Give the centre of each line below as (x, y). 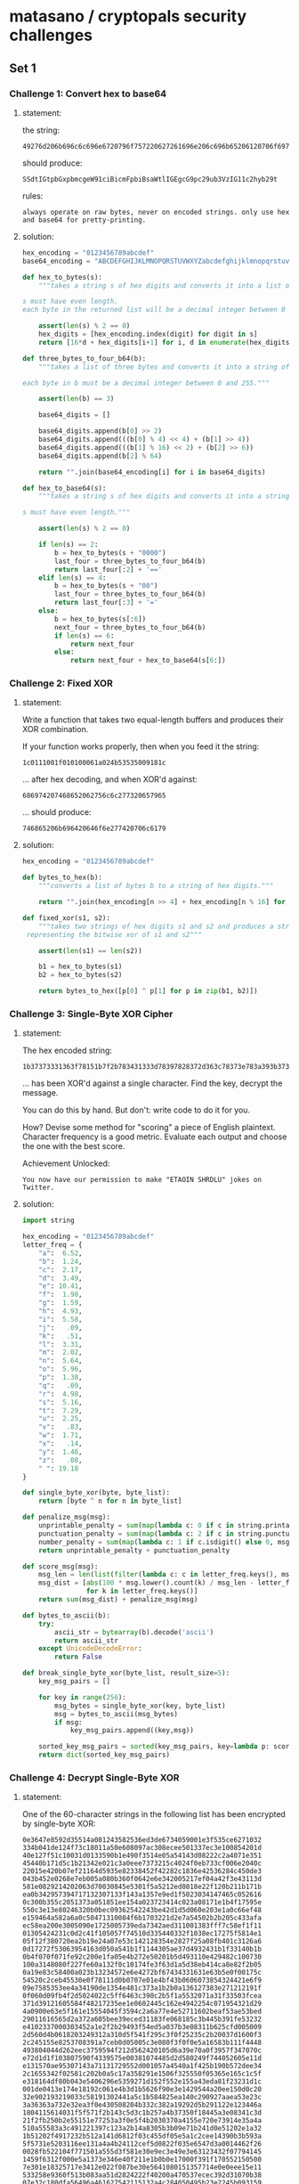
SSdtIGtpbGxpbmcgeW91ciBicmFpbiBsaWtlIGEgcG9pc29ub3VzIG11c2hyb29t (149, 179)
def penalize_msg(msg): (66, 1517)
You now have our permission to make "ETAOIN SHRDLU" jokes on (142, 1180)
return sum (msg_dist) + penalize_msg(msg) (118, 1600)
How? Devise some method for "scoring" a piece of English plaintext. (149, 1128)
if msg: (69, 1722)
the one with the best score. (73, 1146)
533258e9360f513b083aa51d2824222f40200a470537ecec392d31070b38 (142, 2175)
